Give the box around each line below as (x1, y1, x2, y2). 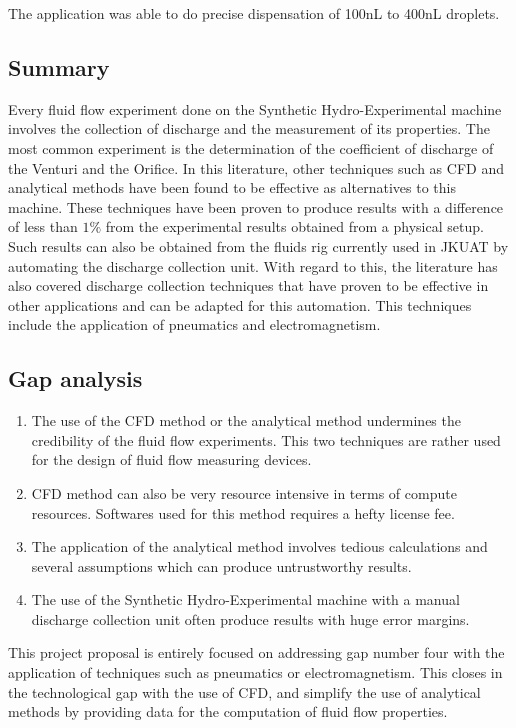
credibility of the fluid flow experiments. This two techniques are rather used (31, 429, 501, 450)
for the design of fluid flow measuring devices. (31, 449, 312, 470)
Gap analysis (8, 363, 143, 394)
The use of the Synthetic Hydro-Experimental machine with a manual (31, 589, 460, 610)
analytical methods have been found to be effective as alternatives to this (8, 177, 456, 198)
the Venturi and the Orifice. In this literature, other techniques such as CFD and (8, 157, 504, 178)
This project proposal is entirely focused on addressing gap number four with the (8, 642, 505, 663)
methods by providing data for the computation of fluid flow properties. (8, 701, 448, 722)
